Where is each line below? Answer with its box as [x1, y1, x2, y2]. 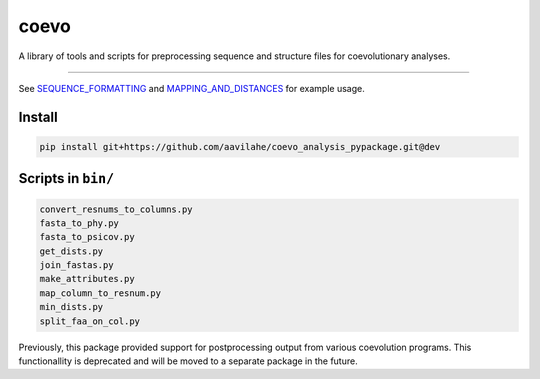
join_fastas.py [39, 260, 114, 271]
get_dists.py [39, 245, 104, 257]
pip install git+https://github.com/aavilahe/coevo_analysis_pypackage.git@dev [39, 141, 441, 152]
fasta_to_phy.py [39, 217, 120, 229]
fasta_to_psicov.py [39, 231, 135, 243]
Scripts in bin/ [18, 170, 115, 187]
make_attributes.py [39, 273, 135, 285]
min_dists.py [39, 301, 104, 313]
